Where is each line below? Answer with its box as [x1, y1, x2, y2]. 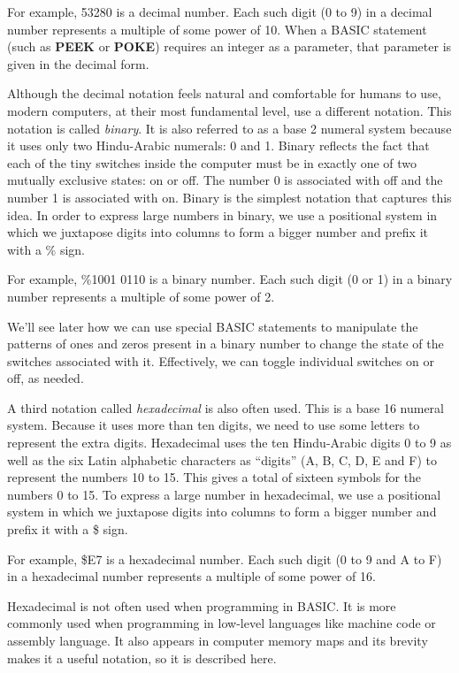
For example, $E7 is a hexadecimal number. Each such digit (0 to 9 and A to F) [7, 549, 442, 568]
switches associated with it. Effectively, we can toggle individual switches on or [7, 351, 434, 370]
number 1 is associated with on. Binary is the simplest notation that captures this [7, 187, 452, 206]
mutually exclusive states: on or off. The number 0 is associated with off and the [7, 171, 443, 189]
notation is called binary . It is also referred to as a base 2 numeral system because [7, 119, 452, 137]
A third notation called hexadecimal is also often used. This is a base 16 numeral [7, 398, 444, 417]
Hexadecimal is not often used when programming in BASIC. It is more [7, 596, 396, 615]
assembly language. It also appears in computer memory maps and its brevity [7, 631, 428, 649]
